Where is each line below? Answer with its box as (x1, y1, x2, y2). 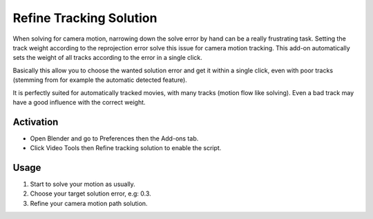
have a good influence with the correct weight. (12, 98, 146, 106)
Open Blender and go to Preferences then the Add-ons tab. (30, 134, 199, 143)
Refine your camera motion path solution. (30, 199, 148, 207)
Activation (12, 116, 59, 127)
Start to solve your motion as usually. (30, 180, 136, 189)
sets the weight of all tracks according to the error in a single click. (12, 54, 203, 62)
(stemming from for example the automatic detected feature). (12, 76, 188, 84)
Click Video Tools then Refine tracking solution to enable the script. (30, 144, 222, 152)
